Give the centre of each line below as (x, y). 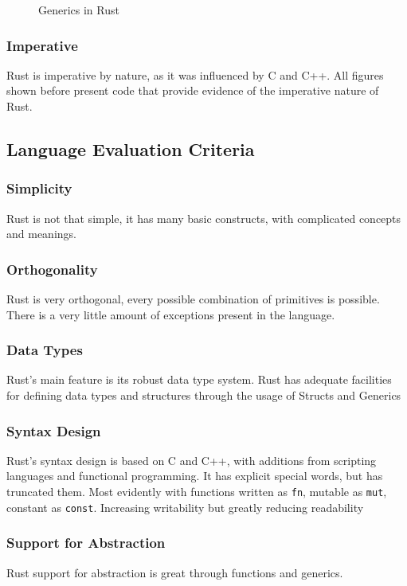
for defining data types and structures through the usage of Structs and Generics (204, 395)
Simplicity (39, 188)
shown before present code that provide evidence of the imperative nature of (193, 90)
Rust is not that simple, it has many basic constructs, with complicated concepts (204, 218)
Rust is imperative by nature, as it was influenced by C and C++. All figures (195, 74)
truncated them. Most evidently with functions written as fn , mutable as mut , (197, 491)
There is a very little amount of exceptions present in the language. (171, 314)
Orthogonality (52, 269)
